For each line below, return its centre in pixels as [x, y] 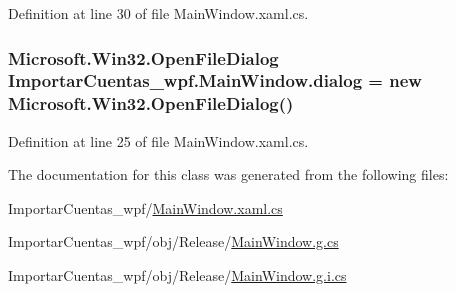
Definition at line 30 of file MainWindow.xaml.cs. [158, 13]
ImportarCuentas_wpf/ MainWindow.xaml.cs [145, 207]
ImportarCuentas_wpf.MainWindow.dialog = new [215, 80]
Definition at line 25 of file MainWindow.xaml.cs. [158, 140]
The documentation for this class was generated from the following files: [228, 174]
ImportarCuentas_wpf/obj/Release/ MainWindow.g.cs [173, 241]
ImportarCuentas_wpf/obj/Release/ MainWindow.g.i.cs [177, 275]
